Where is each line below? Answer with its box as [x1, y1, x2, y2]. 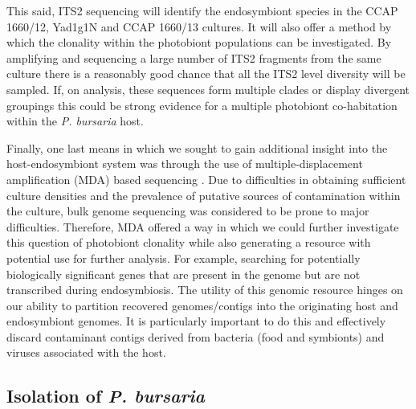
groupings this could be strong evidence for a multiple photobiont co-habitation [6, 96, 398, 113]
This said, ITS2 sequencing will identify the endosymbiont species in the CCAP [6, 2, 398, 18]
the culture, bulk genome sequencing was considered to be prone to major [6, 202, 369, 219]
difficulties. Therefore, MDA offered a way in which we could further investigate [6, 218, 399, 235]
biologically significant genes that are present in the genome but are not [6, 265, 361, 282]
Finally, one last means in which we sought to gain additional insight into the [6, 139, 388, 156]
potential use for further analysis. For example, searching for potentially [6, 249, 361, 266]
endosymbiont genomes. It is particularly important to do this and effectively [6, 313, 386, 329]
